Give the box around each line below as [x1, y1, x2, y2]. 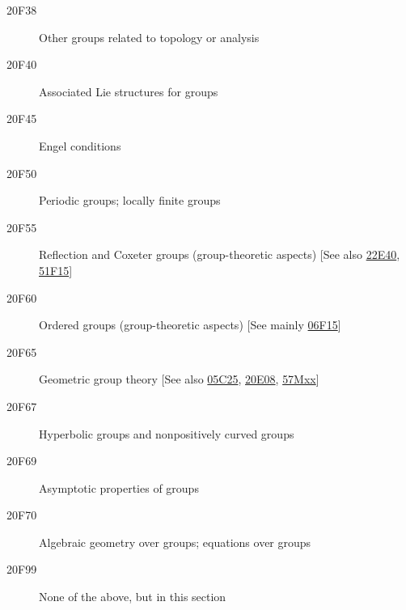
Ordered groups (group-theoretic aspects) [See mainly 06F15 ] [39, 316, 341, 333]
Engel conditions [39, 137, 121, 154]
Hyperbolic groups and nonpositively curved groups [39, 425, 294, 442]
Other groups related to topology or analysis [39, 28, 260, 45]
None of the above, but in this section [39, 588, 226, 605]
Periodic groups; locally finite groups [39, 192, 221, 209]
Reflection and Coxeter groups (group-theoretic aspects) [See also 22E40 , [39, 246, 400, 263]
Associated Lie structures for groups [39, 83, 218, 100]
